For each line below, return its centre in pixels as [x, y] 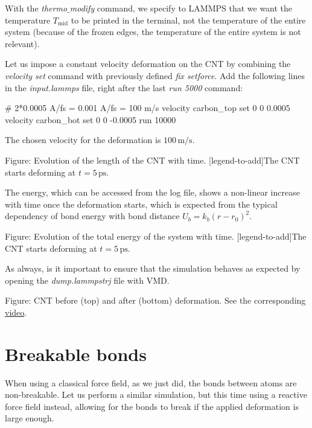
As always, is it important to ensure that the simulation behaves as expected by [153, 268]
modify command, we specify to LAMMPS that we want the [181, 8]
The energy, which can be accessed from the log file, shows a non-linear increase [152, 192]
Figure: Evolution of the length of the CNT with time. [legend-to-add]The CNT [152, 160]
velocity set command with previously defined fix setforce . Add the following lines [155, 75]
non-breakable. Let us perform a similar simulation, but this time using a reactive [156, 394]
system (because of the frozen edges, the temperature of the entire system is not [153, 32]
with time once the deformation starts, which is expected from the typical [141, 204]
